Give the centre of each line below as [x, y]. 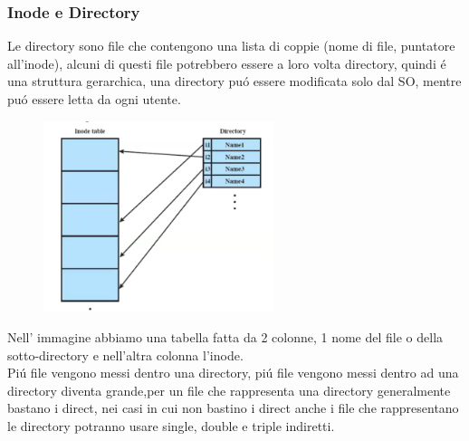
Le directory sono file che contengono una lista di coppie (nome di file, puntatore [231, 46]
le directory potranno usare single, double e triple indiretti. [171, 425]
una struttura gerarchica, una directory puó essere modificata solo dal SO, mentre [234, 81]
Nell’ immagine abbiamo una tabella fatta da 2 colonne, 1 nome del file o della [225, 336]
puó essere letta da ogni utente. [94, 99]
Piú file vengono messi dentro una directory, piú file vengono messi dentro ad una [233, 373]
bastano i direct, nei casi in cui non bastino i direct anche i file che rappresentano [233, 408]
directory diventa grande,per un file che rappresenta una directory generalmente [229, 390]
